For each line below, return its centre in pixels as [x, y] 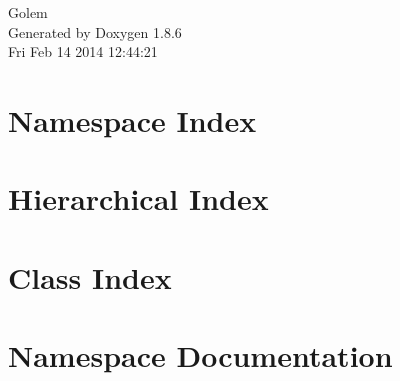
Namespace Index [132, 119]
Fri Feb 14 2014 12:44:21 [83, 51]
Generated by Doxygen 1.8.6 [95, 31]
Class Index [90, 276]
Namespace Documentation [200, 355]
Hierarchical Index [138, 198]
